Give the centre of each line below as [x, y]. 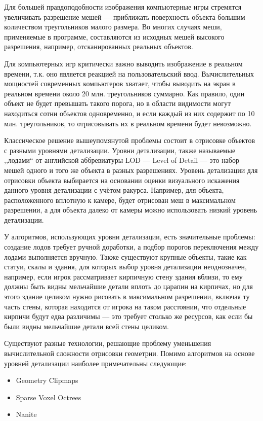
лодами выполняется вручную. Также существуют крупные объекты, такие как [125, 256]
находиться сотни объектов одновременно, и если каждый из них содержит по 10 [129, 113]
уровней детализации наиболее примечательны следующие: [96, 363]
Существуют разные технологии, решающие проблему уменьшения [108, 343]
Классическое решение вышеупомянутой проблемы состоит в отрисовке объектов [130, 140]
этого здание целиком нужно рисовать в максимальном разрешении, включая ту [127, 296]
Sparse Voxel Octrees [49, 397]
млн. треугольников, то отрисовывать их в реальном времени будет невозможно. [128, 123]
